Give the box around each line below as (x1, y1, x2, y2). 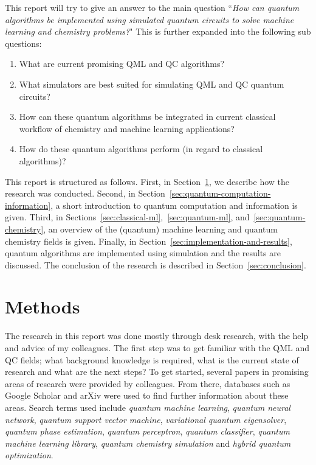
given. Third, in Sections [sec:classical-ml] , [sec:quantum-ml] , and (5, 211, 250, 223)
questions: (5, 37, 42, 49)
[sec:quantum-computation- (169, 187, 271, 200)
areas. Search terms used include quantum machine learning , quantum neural (5, 400, 290, 413)
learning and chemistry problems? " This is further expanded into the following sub (5, 25, 311, 38)
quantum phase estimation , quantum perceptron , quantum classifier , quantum (5, 425, 290, 438)
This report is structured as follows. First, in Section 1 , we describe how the (5, 175, 290, 187)
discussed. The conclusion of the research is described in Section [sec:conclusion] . (5, 258, 306, 271)
